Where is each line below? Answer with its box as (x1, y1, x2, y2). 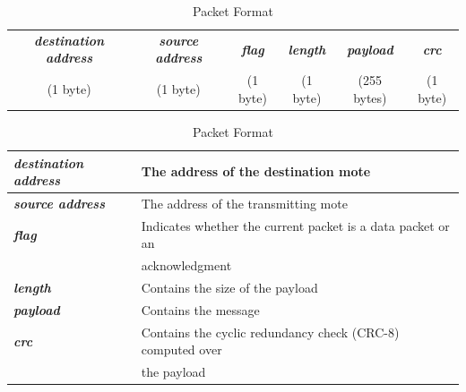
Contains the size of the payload (141, 278, 318, 297)
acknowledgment (141, 256, 232, 275)
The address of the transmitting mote (141, 194, 348, 212)
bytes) (353, 88, 387, 107)
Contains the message (141, 300, 260, 319)
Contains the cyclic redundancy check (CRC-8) (141, 322, 400, 341)
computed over (141, 340, 222, 359)
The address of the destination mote (141, 162, 371, 181)
